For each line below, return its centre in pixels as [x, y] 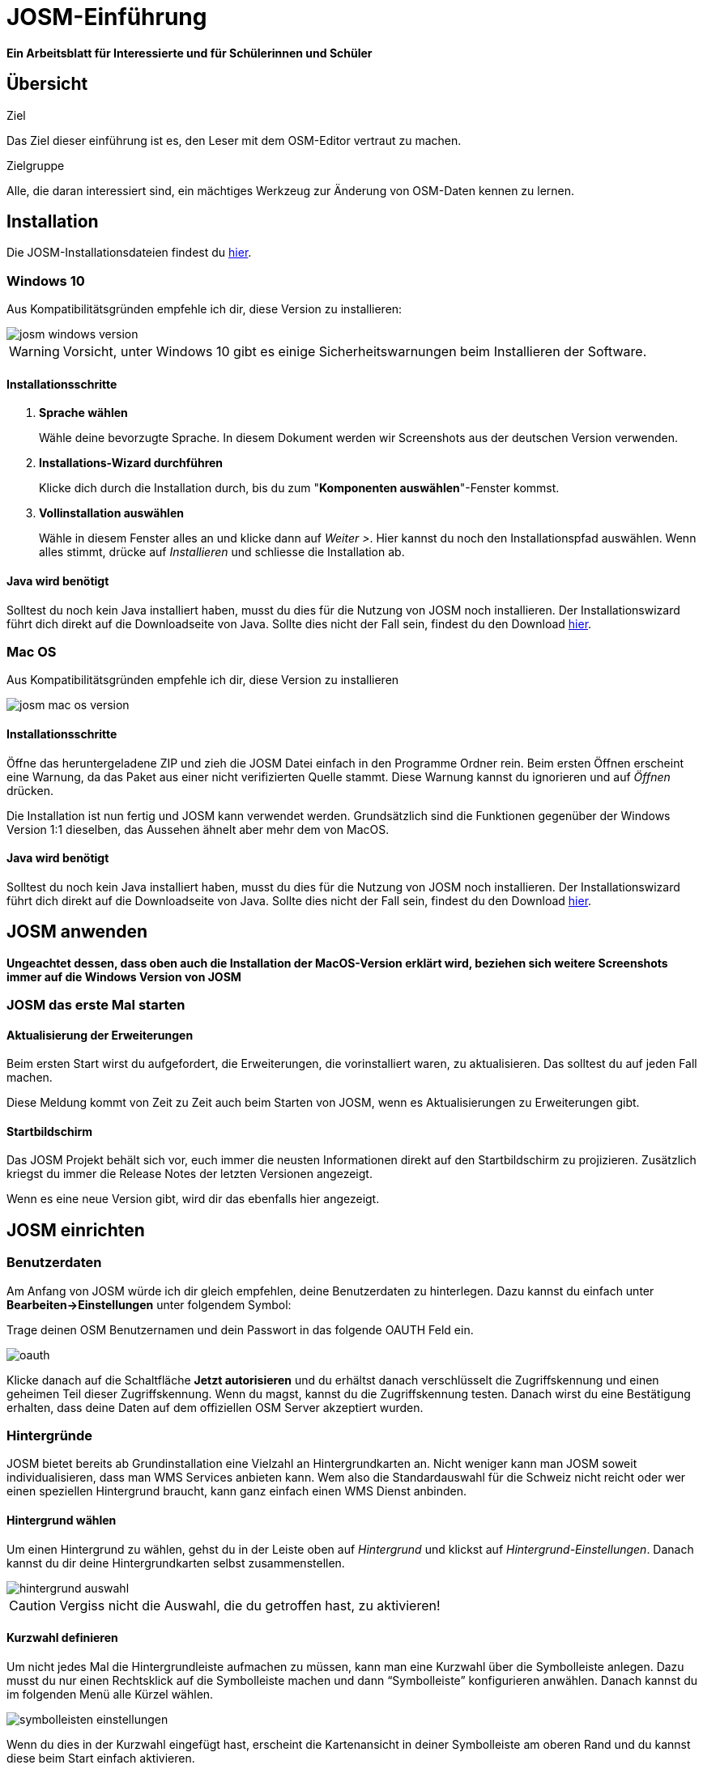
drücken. [30, 790]
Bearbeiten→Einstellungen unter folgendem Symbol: [149, 1304]
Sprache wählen [83, 413]
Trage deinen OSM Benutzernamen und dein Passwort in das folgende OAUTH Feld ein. [240, 1329]
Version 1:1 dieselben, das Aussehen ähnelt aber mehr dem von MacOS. [198, 829]
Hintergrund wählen [62, 1520]
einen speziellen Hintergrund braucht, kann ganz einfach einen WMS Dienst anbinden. [237, 1491]
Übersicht [47, 84]
